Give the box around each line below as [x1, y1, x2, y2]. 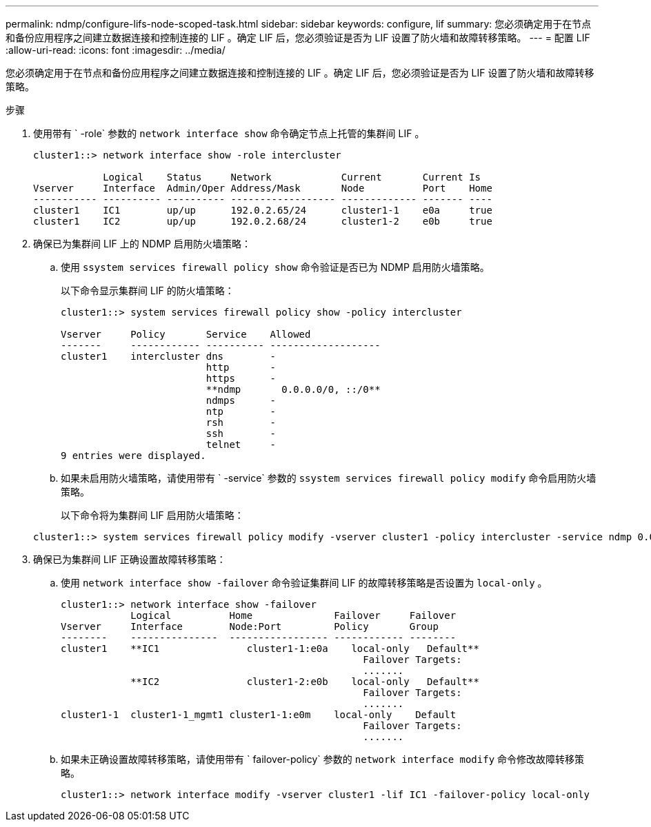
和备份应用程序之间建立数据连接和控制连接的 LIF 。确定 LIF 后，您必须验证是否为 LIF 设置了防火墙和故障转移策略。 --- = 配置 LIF [6, 32, 590, 43]
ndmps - [206, 395, 276, 406]
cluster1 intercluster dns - [61, 351, 276, 362]
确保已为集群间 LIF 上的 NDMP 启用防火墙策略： [33, 238, 251, 249]
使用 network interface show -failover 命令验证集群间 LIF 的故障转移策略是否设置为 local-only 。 [61, 577, 548, 589]
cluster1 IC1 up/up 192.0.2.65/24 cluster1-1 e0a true [33, 205, 492, 216]
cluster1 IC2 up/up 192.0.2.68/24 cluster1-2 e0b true [33, 216, 492, 227]
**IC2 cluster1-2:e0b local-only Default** [130, 676, 479, 687]
